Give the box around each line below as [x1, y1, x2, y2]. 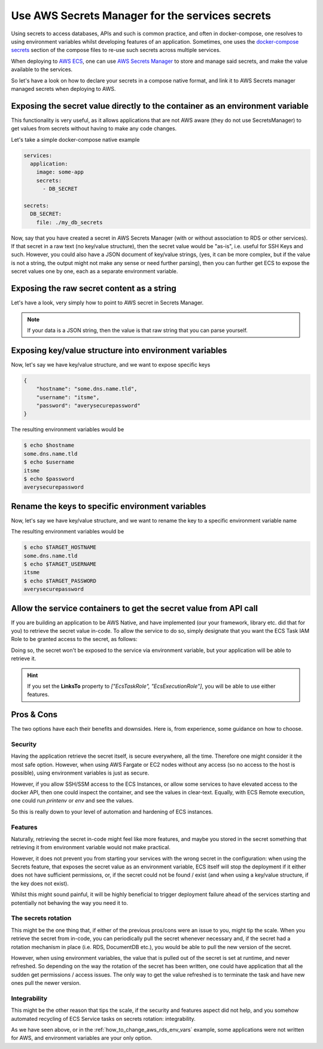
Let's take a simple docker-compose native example [11, 136, 140, 143]
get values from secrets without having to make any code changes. [11, 125, 177, 132]
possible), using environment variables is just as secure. [11, 769, 150, 777]
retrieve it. [11, 655, 36, 662]
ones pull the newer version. [11, 980, 81, 987]
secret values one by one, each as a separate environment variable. [11, 268, 178, 275]
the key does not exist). [11, 880, 69, 887]
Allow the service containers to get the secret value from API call [11, 603, 258, 613]
